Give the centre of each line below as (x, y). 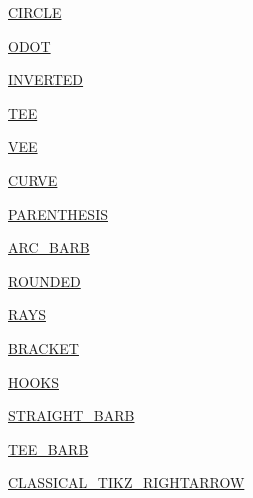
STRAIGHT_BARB (71, 415)
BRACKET (43, 347)
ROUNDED (44, 280)
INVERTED (46, 79)
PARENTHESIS (58, 213)
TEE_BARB (48, 448)
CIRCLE (35, 12)
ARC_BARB (49, 247)
